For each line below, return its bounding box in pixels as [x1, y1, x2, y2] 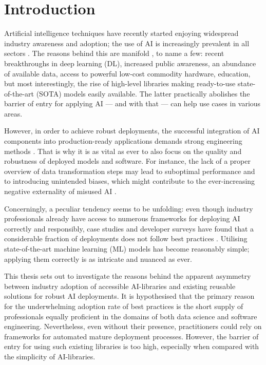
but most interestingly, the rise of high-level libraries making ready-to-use [4, 78, 236, 89]
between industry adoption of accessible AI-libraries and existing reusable [4, 280, 236, 291]
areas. [4, 108, 23, 119]
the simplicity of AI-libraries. [4, 351, 96, 361]
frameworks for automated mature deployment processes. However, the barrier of [4, 331, 259, 341]
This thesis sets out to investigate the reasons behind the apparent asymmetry [4, 271, 251, 281]
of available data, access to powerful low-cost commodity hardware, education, [4, 68, 251, 79]
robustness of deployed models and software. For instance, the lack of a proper [4, 156, 251, 166]
